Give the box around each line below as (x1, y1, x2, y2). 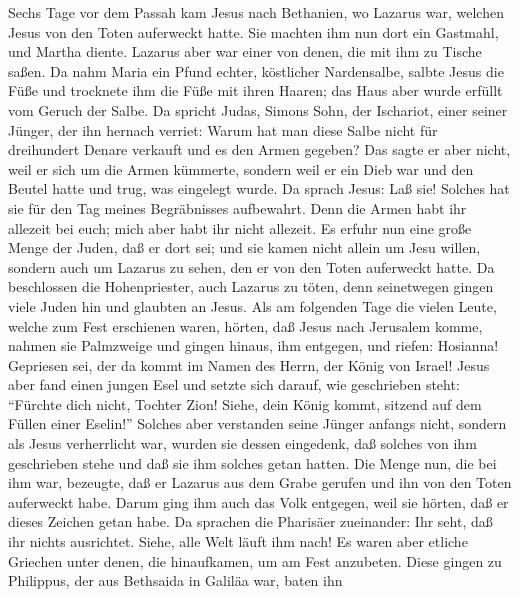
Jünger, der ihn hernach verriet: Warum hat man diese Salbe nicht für (8, 119, 438, 140)
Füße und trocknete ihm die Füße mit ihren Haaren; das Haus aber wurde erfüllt (8, 80, 503, 101)
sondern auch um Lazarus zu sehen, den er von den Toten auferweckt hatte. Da (8, 256, 495, 277)
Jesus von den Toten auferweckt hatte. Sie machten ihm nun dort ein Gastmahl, (8, 21, 499, 42)
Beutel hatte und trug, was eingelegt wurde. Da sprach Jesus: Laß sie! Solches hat (8, 178, 510, 199)
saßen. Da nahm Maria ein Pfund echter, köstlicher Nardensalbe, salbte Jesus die (8, 60, 504, 81)
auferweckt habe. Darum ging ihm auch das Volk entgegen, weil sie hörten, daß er (8, 491, 509, 512)
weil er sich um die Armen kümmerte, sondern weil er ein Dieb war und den (8, 158, 474, 179)
